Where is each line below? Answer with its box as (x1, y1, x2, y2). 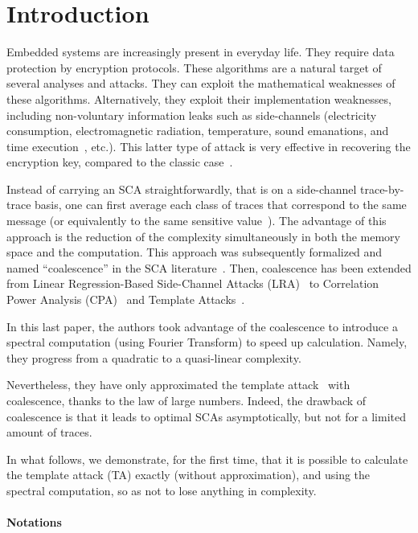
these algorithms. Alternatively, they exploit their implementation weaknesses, (6, 90, 391, 107)
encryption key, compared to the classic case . (6, 154, 233, 170)
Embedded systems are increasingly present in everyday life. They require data (6, 43, 395, 60)
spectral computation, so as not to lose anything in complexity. (6, 482, 317, 498)
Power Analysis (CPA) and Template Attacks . (6, 291, 245, 308)
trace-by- (359, 180, 404, 197)
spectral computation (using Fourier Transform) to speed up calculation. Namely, (6, 334, 408, 351)
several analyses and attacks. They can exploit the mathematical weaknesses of (6, 75, 395, 92)
